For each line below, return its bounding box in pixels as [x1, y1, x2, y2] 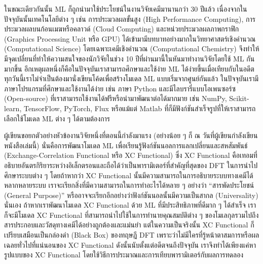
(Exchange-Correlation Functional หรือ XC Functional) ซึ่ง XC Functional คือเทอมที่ [4, 150, 257, 160]
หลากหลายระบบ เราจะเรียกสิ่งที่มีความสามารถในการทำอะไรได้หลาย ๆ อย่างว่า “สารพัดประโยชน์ [4, 180, 254, 190]
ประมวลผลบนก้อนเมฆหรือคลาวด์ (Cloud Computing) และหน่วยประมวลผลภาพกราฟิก [4, 23, 239, 34]
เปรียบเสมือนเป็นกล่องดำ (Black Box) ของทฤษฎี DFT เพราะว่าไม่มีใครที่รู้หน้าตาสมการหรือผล [4, 229, 259, 240]
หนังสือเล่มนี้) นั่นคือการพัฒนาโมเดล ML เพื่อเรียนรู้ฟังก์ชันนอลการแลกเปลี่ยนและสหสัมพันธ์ [4, 140, 248, 150]
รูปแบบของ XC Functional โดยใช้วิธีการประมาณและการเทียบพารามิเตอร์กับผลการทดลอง [4, 249, 244, 260]
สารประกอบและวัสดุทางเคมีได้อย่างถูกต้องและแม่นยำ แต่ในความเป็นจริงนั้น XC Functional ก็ [4, 219, 254, 230]
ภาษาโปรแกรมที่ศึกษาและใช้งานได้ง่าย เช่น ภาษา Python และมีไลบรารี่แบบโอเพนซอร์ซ [4, 83, 236, 93]
